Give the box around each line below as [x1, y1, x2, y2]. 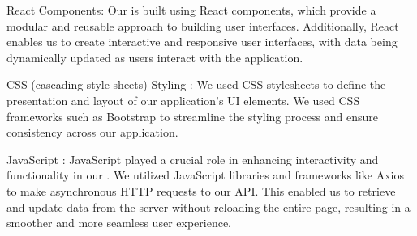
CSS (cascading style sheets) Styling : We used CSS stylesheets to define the [6, 76, 386, 93]
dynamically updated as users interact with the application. [6, 48, 303, 65]
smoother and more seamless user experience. [6, 214, 231, 231]
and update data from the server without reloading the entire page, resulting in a [6, 198, 411, 215]
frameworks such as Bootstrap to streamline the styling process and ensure [6, 107, 379, 124]
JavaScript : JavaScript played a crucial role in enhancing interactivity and [6, 150, 379, 167]
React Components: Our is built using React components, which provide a [6, 2, 376, 18]
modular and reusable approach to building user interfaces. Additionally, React [6, 17, 399, 34]
